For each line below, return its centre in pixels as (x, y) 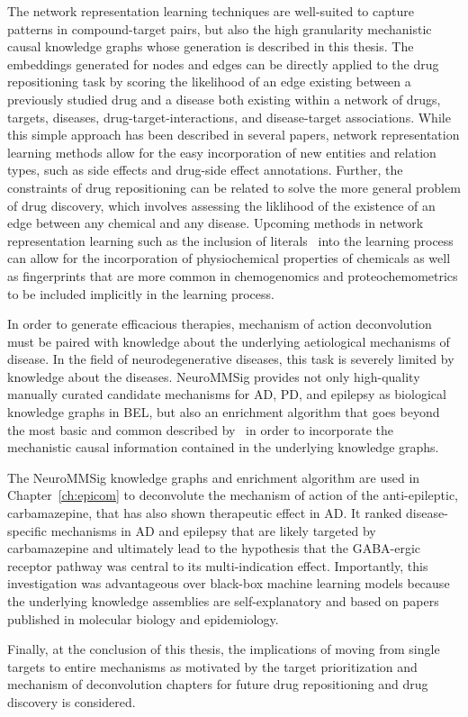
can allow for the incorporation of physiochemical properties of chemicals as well (229, 258)
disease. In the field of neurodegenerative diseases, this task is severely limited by (231, 359)
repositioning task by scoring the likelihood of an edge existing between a (209, 82)
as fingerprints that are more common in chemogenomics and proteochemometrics (233, 275)
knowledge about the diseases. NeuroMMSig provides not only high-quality (214, 376)
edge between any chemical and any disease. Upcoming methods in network (216, 223)
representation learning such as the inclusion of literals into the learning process (230, 240)
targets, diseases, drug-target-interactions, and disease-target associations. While (229, 117)
